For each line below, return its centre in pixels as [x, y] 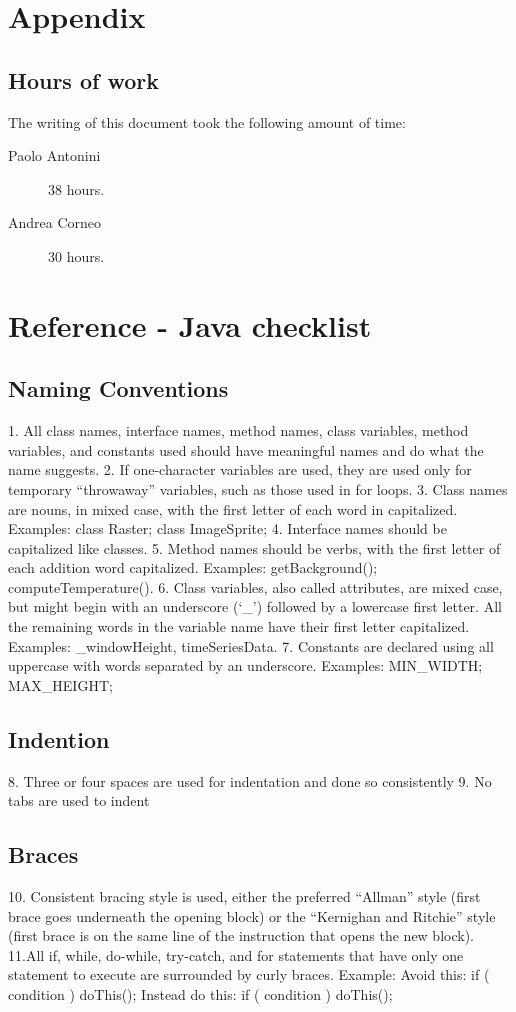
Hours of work [83, 79]
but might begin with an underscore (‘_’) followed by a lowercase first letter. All [255, 606]
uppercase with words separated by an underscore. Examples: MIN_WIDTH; [245, 665]
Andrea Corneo [55, 222]
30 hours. [76, 255]
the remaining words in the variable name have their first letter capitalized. [239, 626]
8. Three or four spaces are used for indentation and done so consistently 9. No [250, 780]
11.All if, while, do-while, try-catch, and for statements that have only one [236, 954]
